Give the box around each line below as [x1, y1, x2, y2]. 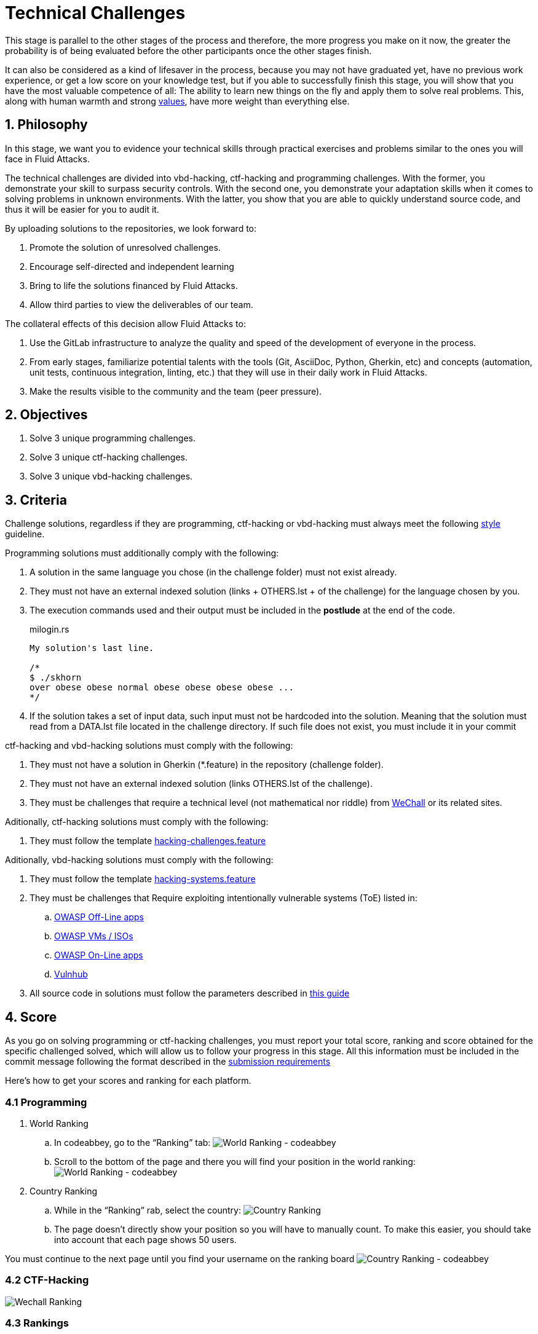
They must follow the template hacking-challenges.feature [30, 835, 266, 847]
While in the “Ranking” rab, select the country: [54, 1204, 241, 1215]
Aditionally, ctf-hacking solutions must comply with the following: [5, 816, 269, 827]
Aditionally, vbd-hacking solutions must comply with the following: [5, 854, 274, 866]
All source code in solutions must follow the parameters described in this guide [30, 988, 350, 999]
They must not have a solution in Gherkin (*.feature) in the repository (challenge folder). [30, 759, 384, 770]
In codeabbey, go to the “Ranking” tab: [54, 1137, 211, 1148]
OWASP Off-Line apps [54, 912, 144, 923]
